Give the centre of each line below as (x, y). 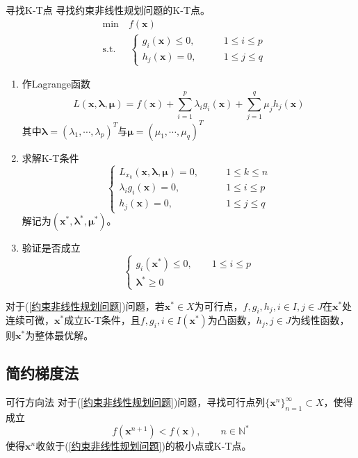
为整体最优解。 (59, 335)
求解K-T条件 (50, 157)
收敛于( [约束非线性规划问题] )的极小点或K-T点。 (144, 446)
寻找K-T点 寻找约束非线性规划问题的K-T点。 (108, 10)
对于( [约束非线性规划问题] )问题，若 (85, 305)
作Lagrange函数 (56, 84)
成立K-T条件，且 (102, 320)
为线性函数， (320, 320)
